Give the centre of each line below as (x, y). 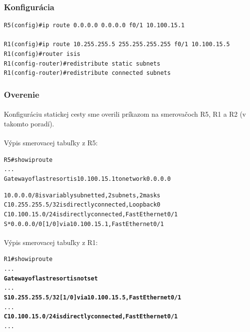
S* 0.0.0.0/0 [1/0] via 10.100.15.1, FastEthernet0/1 (84, 224)
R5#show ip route (28, 160)
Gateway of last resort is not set (51, 278)
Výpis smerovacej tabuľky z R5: (51, 142)
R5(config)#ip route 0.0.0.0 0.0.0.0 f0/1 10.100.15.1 (94, 26)
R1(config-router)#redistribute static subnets (82, 63)
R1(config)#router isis (42, 54)
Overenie (22, 94)
